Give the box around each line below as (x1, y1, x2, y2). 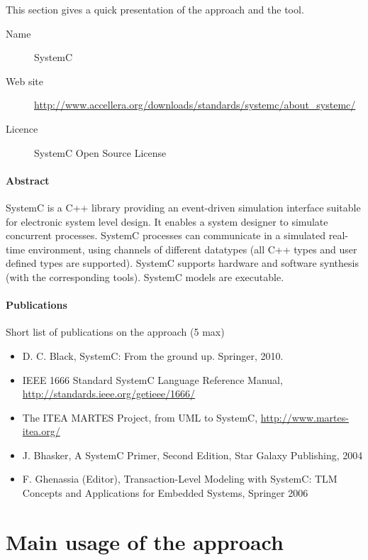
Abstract (6, 172, 50, 187)
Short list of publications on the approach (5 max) (6, 324, 225, 339)
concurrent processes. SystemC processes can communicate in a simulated (6, 228, 326, 243)
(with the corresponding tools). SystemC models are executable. (6, 269, 284, 284)
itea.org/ (22, 424, 60, 439)
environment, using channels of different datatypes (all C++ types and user (28, 241, 357, 256)
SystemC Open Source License (34, 145, 167, 160)
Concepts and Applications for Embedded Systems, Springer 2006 (22, 485, 308, 500)
